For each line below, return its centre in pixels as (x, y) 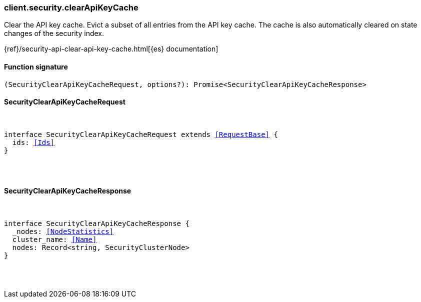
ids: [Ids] (33, 142)
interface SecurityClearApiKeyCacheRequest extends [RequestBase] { (141, 134)
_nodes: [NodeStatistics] (63, 232)
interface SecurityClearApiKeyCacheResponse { (97, 224)
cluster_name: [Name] (54, 240)
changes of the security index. (54, 33)
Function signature (36, 66)
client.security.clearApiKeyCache (71, 7)
